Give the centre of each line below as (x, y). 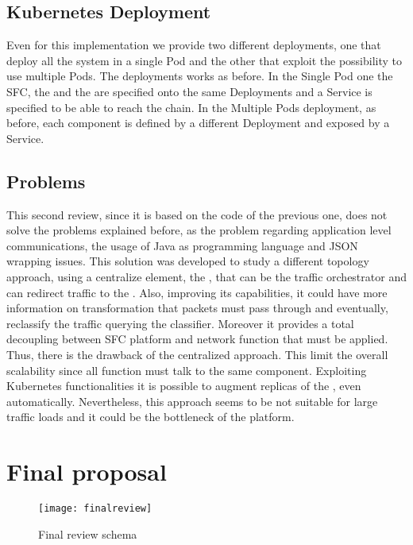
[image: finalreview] (95, 508)
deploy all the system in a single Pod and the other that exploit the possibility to (205, 60)
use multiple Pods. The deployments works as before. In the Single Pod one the (200, 76)
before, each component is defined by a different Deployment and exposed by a (198, 123)
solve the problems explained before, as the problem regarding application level (199, 230)
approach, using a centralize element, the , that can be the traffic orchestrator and (206, 276)
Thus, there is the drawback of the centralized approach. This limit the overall (197, 354)
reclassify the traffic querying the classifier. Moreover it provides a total (180, 323)
